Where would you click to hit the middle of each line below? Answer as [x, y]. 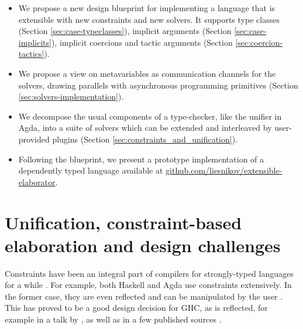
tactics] [31, 54]
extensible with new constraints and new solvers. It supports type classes [149, 19]
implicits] [35, 42]
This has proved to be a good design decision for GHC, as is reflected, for [136, 308]
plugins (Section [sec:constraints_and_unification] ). [145, 139]
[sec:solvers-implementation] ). [71, 96]
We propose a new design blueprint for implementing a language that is [147, 8]
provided [34, 139]
